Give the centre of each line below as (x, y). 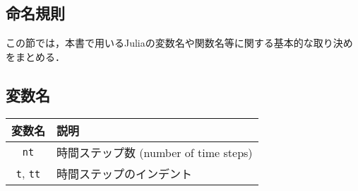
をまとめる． (35, 56)
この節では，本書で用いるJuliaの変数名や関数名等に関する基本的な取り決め (179, 43)
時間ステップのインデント (125, 173)
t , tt (28, 173)
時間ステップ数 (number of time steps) (155, 152)
